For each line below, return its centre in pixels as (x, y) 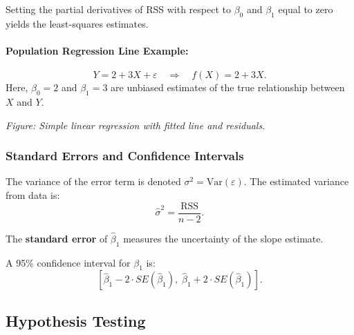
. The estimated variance (296, 181)
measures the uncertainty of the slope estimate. (223, 238)
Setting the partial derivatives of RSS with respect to (118, 9)
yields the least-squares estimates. (77, 23)
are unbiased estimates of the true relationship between (228, 87)
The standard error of (57, 238)
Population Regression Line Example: (97, 50)
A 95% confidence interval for (68, 262)
